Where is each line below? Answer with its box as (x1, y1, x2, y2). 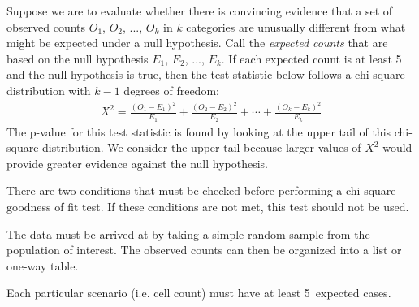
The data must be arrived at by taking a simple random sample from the (6, 225, 370, 242)
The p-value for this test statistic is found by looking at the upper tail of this (6, 123, 391, 140)
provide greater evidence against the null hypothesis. (6, 154, 268, 171)
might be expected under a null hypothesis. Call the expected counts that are (6, 34, 388, 51)
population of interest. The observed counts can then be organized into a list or (6, 241, 402, 258)
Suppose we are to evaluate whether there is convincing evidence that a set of (6, 2, 393, 19)
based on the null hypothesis (6, 50, 149, 67)
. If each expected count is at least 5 (221, 50, 402, 67)
